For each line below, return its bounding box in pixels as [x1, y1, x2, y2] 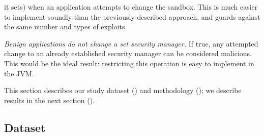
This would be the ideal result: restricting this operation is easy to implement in [4, 58, 254, 68]
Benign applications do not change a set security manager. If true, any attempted [4, 38, 258, 49]
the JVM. [4, 68, 34, 78]
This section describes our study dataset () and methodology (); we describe [4, 85, 242, 96]
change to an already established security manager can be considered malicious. [4, 48, 252, 59]
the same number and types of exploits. [4, 21, 127, 32]
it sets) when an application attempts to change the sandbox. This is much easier [4, 2, 258, 12]
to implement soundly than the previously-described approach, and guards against [4, 11, 260, 22]
